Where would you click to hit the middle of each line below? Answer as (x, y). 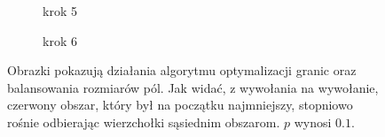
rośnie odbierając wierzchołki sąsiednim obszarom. (144, 122)
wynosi (313, 122)
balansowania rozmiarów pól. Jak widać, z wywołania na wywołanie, (193, 87)
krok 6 (60, 40)
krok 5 (60, 11)
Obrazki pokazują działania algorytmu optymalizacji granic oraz (182, 70)
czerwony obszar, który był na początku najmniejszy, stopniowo (180, 105)
